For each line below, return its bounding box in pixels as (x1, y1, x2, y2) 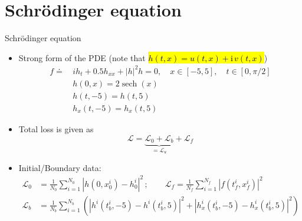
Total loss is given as (18, 122, 94, 135)
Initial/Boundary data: (18, 161, 101, 173)
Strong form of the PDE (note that (18, 51, 146, 63)
